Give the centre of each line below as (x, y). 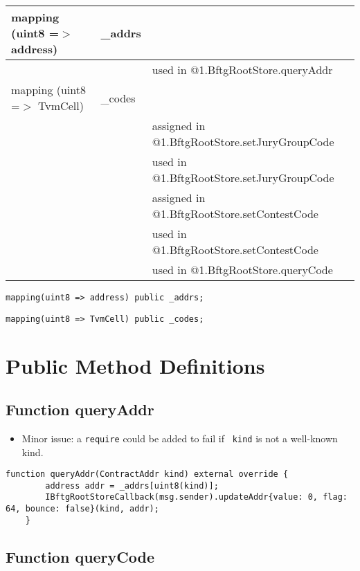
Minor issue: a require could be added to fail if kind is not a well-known (180, 438)
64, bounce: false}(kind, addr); (82, 509)
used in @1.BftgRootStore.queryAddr (242, 70)
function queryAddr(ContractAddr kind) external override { (147, 474)
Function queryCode (80, 556)
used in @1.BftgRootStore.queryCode (242, 270)
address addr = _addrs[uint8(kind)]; (132, 486)
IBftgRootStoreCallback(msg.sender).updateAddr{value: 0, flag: (196, 497)
